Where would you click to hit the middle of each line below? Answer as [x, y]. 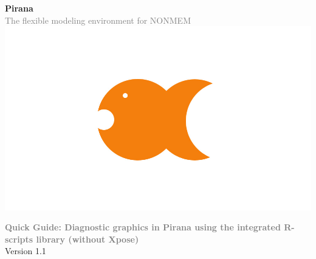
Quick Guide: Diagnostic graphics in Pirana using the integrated [143, 227]
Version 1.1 [26, 251]
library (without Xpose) [88, 239]
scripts [19, 239]
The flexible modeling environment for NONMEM [98, 20]
